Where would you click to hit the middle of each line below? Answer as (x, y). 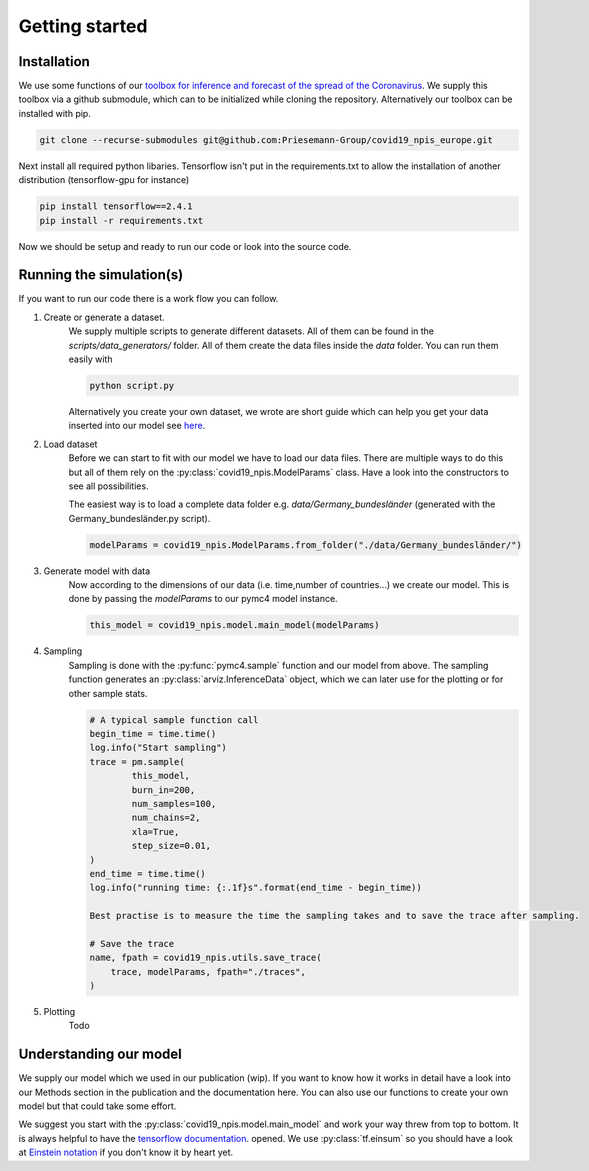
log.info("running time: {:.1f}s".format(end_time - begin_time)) (255, 888)
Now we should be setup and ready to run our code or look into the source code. (185, 246)
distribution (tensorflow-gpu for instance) (104, 180)
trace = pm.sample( (137, 761)
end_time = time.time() (148, 873)
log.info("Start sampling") (158, 748)
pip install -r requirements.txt (121, 220)
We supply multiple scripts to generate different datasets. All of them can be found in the (251, 331)
